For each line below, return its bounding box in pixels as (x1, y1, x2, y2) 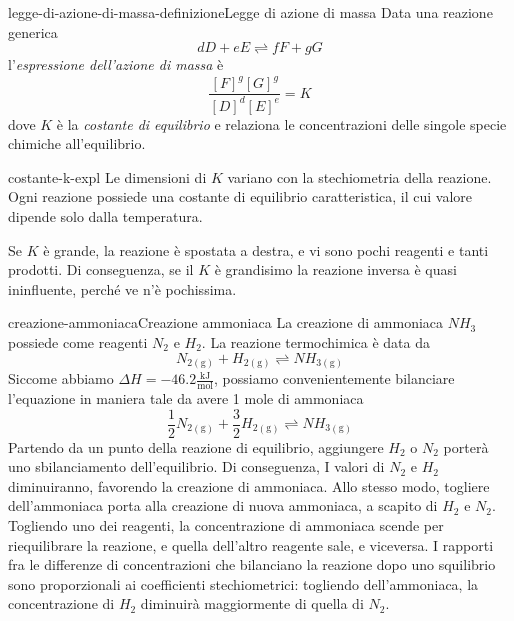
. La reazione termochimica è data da (201, 332, 430, 353)
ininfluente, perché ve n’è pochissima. (8, 278, 237, 299)
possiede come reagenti (8, 332, 148, 353)
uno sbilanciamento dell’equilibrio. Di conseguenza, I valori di (8, 456, 385, 477)
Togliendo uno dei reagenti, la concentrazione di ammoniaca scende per (8, 515, 444, 535)
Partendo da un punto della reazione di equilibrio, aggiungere (8, 436, 384, 457)
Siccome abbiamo (8, 368, 114, 389)
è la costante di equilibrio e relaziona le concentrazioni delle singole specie (56, 113, 507, 134)
